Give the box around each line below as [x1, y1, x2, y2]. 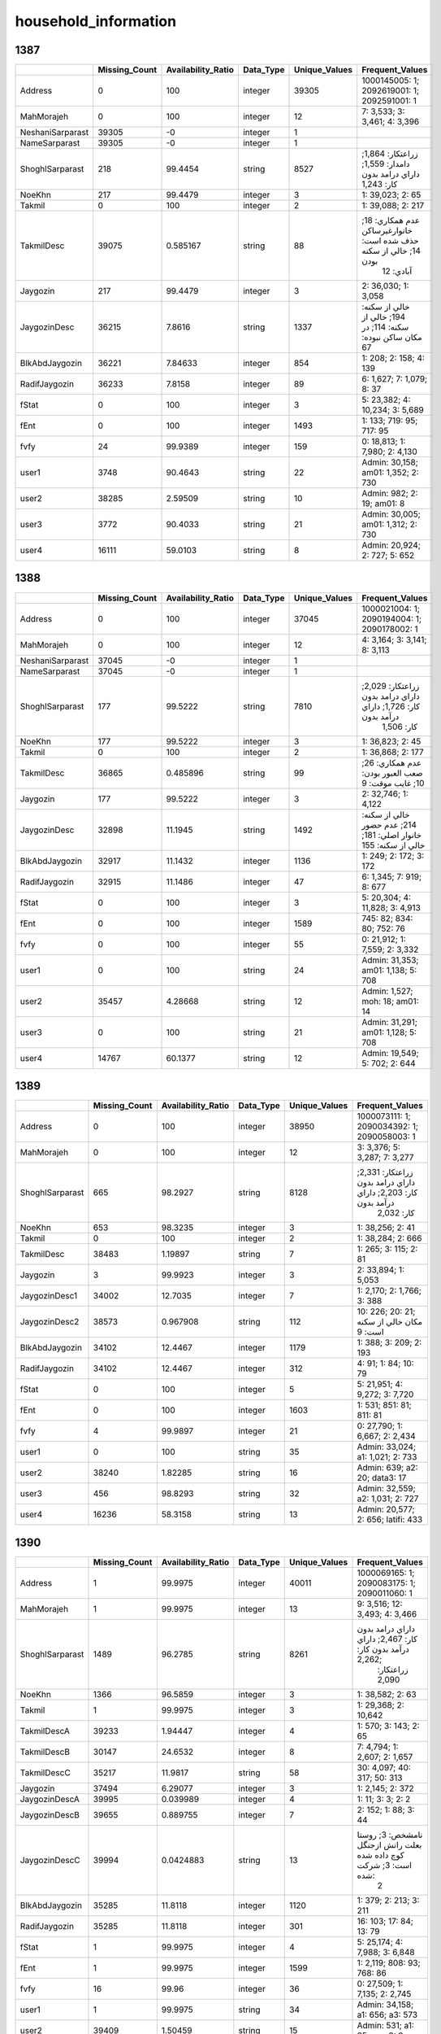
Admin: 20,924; [361, 539, 422, 551]
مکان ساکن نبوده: [361, 332, 422, 343]
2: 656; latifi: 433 [357, 1514, 423, 1525]
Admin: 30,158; [361, 456, 418, 468]
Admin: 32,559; [357, 1483, 416, 1495]
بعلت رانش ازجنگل [357, 1839, 422, 1850]
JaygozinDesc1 [19, 1290, 78, 1302]
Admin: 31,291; [361, 1016, 417, 1028]
